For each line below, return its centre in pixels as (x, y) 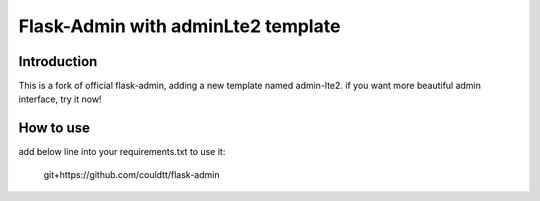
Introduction (58, 61)
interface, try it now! (60, 99)
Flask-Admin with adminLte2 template (179, 26)
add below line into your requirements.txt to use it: (122, 152)
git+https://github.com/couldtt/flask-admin (131, 174)
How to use (54, 128)
